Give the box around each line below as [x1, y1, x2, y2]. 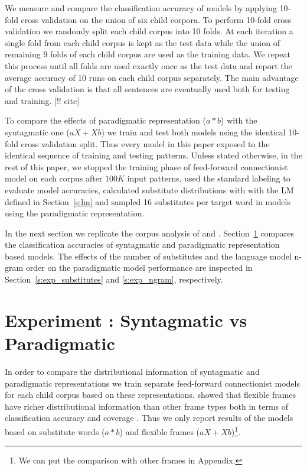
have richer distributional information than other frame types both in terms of [5, 400, 289, 412]
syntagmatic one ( [5, 125, 70, 138]
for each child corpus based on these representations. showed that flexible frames [5, 388, 296, 401]
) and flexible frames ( [119, 425, 200, 437]
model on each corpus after [5, 172, 103, 184]
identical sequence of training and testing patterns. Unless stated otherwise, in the [5, 149, 302, 161]
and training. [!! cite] [5, 94, 80, 106]
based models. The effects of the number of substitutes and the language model [5, 249, 292, 262]
